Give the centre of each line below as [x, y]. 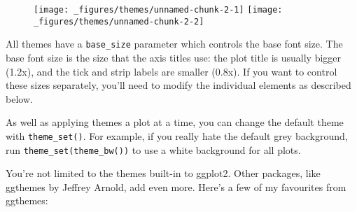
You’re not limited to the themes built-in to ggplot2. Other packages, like [163, 173]
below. [19, 98]
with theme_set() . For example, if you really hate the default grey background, [177, 135]
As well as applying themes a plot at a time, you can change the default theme [175, 122]
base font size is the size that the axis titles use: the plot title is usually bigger [174, 57]
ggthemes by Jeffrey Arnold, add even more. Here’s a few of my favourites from [176, 186]
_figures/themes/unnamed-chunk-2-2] [119, 21]
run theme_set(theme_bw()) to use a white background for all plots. [153, 149]
